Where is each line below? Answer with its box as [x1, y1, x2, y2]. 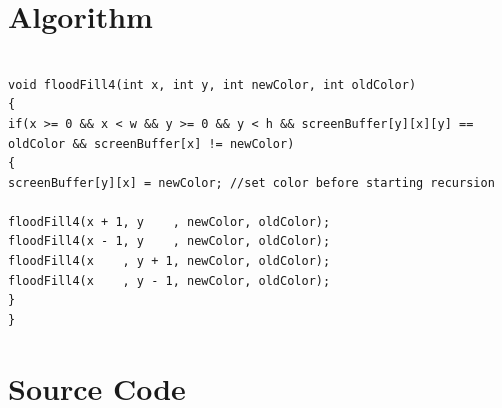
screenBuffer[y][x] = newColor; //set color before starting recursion [8, 175, 495, 190]
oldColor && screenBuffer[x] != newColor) [8, 136, 295, 151]
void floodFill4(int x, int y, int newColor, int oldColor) [8, 77, 417, 92]
